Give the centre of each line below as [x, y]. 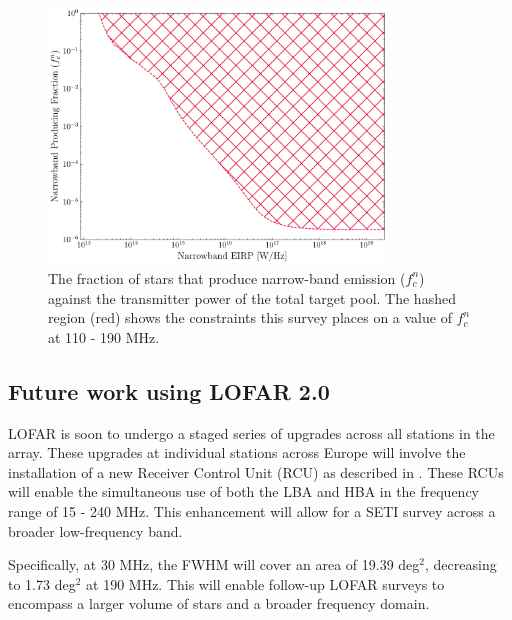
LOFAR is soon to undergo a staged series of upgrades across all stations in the [251, 432]
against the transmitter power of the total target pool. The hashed [252, 297]
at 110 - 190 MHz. [104, 336]
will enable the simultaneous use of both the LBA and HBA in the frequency [244, 491]
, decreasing [461, 564]
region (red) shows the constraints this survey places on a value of [250, 317]
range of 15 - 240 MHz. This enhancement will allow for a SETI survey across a [252, 510]
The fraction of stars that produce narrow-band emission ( [227, 277]
